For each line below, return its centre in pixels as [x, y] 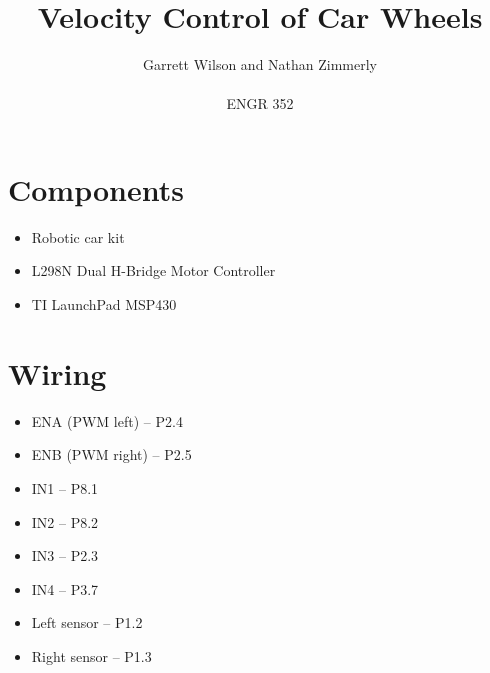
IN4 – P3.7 [65, 588]
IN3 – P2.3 [65, 555]
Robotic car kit [78, 236]
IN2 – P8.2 [65, 521]
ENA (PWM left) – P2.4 [107, 420]
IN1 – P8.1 [65, 487]
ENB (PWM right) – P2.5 [111, 454]
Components [96, 188]
